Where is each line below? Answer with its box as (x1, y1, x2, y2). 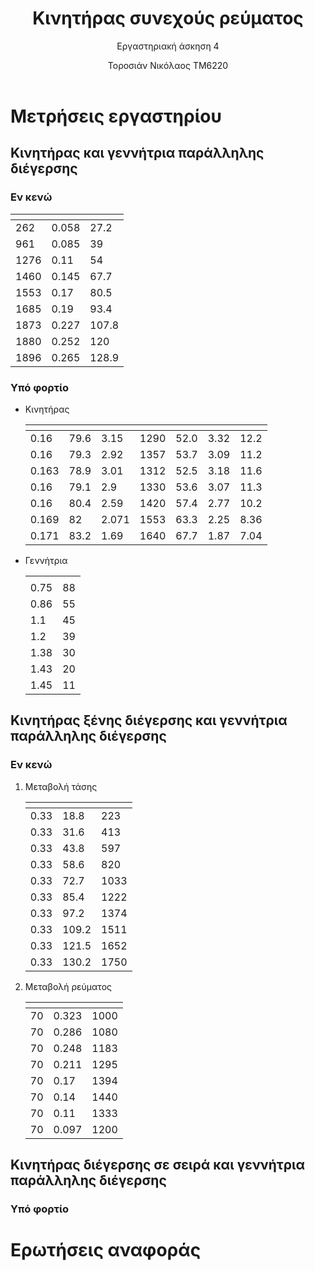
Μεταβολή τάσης (24, 780, 98, 792)
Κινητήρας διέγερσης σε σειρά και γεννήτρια (10, 1157, 306, 1173)
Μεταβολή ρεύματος (24, 980, 113, 992)
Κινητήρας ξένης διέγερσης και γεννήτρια (10, 712, 288, 729)
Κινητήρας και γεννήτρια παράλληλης (10, 145, 265, 162)
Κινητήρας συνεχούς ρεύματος (32, 7, 304, 30)
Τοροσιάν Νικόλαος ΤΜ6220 (107, 59, 229, 71)
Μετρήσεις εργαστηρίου (10, 105, 222, 127)
